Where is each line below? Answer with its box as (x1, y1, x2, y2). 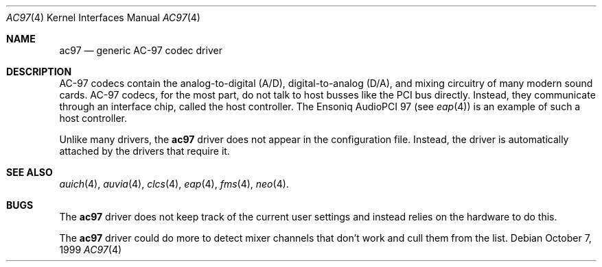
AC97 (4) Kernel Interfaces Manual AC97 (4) (6, 12, 200, 23)
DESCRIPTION (6, 66, 72, 77)
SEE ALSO (6, 166, 53, 178)
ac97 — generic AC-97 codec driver (59, 44, 222, 56)
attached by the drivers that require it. (59, 145, 230, 157)
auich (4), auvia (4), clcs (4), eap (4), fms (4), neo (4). (59, 178, 289, 190)
